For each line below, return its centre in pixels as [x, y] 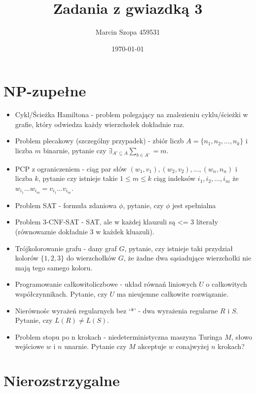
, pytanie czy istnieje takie [78, 178]
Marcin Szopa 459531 [128, 32]
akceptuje [152, 346]
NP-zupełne [45, 91]
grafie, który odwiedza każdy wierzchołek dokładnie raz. [100, 124]
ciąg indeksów [175, 178]
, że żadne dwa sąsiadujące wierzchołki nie [187, 258]
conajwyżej [192, 346]
